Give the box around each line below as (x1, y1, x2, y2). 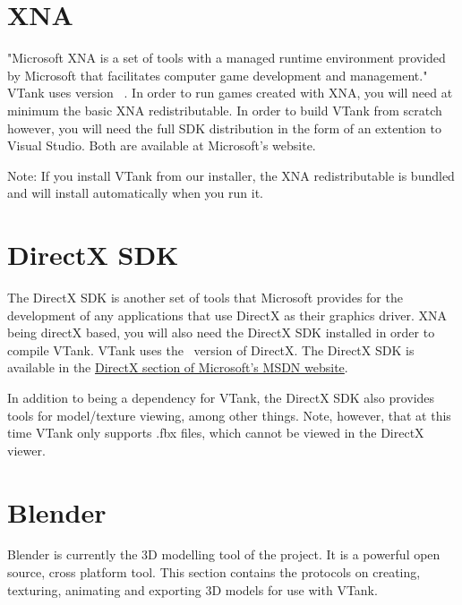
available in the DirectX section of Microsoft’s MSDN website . (7, 358, 348, 377)
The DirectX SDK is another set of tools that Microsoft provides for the (7, 288, 403, 306)
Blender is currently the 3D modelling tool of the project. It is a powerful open (7, 545, 441, 564)
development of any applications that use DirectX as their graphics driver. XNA (7, 305, 448, 324)
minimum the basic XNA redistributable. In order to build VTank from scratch (7, 100, 442, 119)
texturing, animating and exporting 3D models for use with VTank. (7, 580, 378, 599)
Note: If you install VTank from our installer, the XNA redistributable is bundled (7, 166, 455, 184)
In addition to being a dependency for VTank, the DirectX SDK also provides (7, 388, 435, 406)
